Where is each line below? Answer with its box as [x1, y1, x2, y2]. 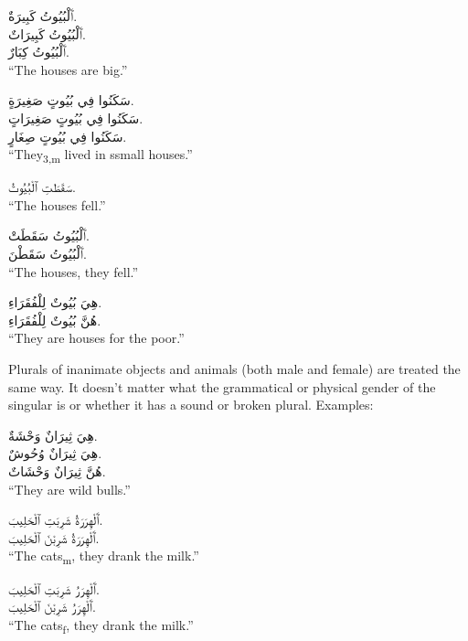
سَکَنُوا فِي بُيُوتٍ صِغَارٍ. [8, 126, 127, 145]
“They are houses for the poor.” [8, 328, 185, 347]
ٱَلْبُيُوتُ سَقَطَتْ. [8, 226, 90, 245]
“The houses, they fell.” [8, 262, 139, 281]
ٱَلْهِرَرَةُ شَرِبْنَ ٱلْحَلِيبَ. [8, 528, 100, 547]
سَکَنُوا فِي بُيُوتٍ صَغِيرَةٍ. [8, 91, 134, 110]
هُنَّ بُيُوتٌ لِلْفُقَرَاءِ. [8, 310, 101, 329]
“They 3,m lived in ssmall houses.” [8, 144, 193, 166]
